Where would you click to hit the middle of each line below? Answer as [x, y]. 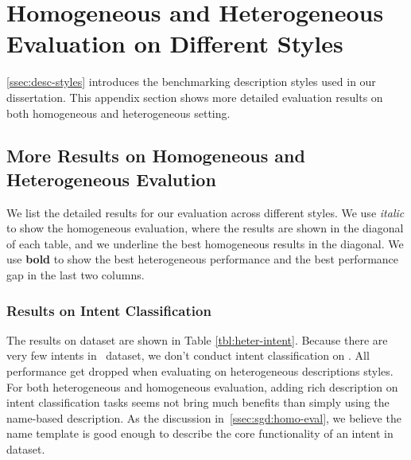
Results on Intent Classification [109, 310]
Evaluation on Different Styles [175, 43]
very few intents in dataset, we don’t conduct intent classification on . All [188, 355]
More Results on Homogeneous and [156, 156]
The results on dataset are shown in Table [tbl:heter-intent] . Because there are [197, 339]
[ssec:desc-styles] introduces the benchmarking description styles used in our [191, 82]
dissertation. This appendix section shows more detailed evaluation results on [195, 97]
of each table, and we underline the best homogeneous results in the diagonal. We [205, 243]
